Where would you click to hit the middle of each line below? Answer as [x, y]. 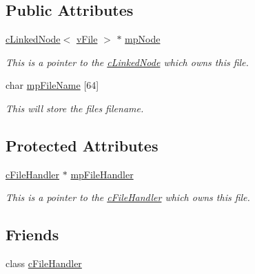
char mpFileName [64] [52, 85]
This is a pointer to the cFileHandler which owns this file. [128, 197]
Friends [32, 234]
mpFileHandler [102, 174]
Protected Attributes [82, 145]
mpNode [143, 39]
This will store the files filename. [75, 108]
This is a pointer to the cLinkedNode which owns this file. [127, 62]
